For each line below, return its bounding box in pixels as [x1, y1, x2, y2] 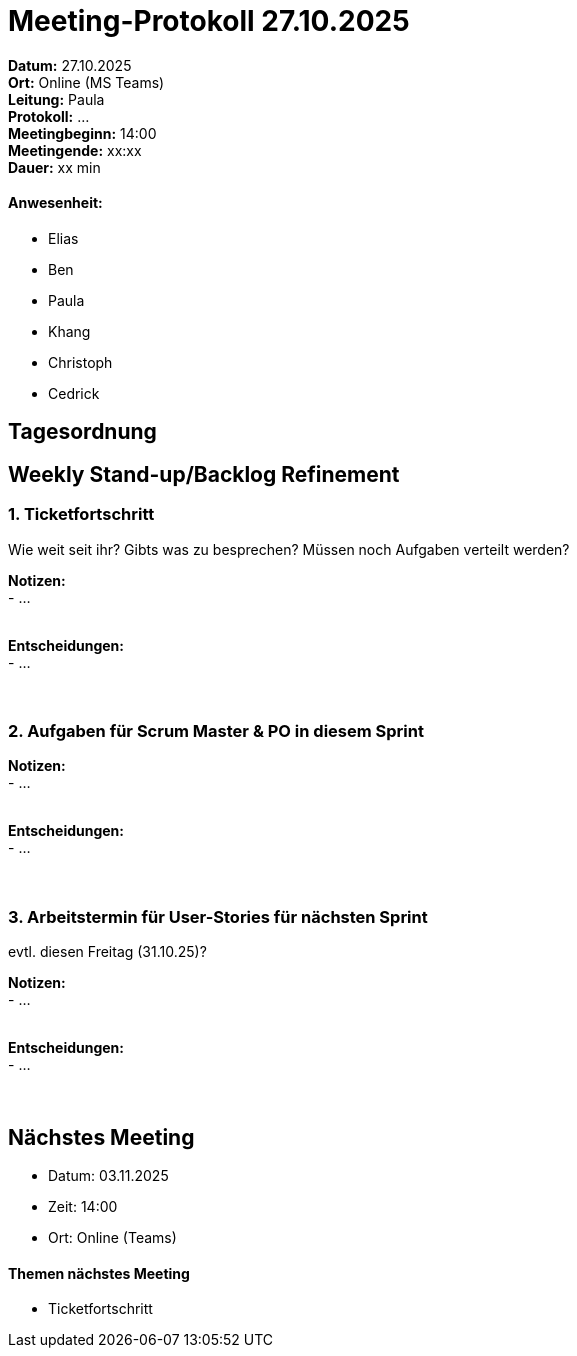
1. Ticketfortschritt [8, 504, 155, 525]
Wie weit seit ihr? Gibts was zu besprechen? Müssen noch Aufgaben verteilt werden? [8, 540, 570, 558]
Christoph [48, 353, 113, 371]
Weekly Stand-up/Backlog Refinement [8, 461, 400, 487]
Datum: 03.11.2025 [48, 1166, 169, 1184]
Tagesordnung [8, 419, 157, 445]
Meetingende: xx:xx [8, 141, 142, 159]
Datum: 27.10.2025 [8, 56, 132, 74]
